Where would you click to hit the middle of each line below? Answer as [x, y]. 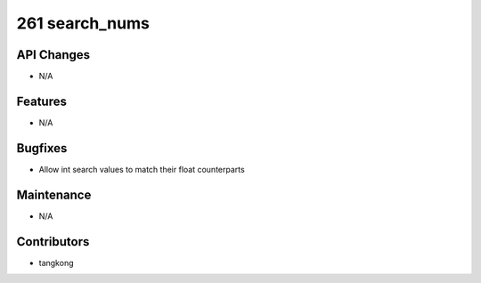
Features [41, 101]
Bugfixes [42, 148]
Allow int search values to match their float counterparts [142, 169]
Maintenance [54, 194]
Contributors [53, 242]
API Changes [53, 55]
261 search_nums [83, 23]
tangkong [56, 263]
